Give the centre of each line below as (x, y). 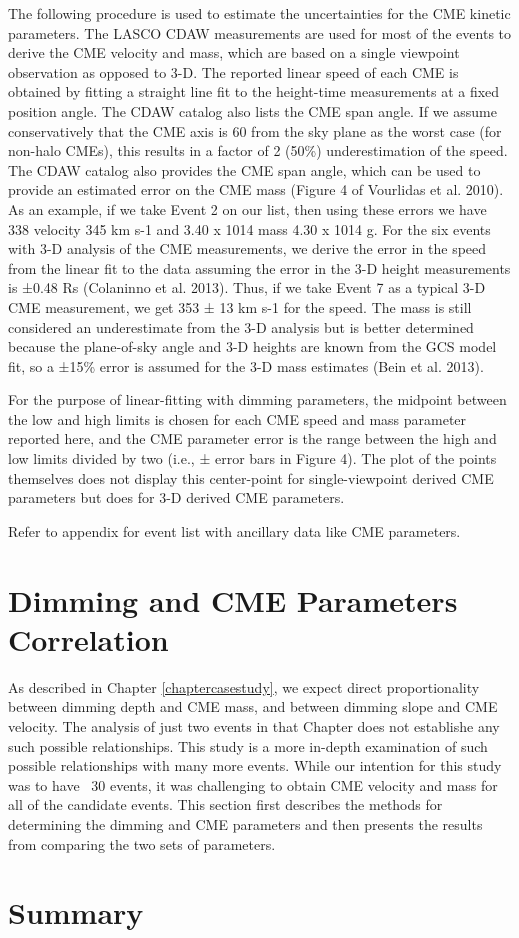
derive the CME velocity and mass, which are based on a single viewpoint (234, 52)
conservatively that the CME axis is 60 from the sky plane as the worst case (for (255, 130)
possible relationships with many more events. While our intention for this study (255, 765)
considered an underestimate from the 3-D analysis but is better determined (241, 326)
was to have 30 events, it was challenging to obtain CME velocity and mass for (253, 784)
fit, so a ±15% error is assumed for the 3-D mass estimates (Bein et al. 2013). (246, 365)
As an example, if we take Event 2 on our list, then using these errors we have (247, 208)
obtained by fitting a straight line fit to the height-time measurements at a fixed (254, 91)
